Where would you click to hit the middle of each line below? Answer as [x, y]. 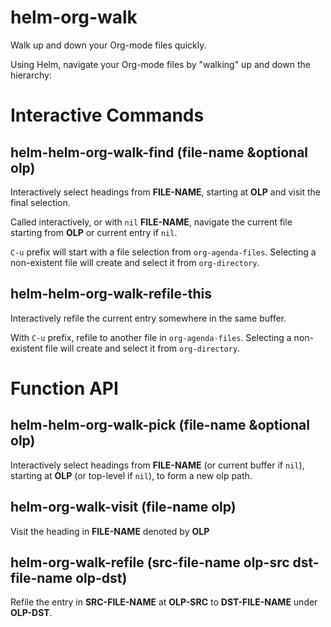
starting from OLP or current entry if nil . [94, 232]
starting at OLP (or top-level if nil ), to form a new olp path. [131, 475]
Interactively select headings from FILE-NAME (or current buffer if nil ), [157, 465]
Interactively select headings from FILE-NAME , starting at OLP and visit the [166, 192]
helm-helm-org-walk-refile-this [111, 294]
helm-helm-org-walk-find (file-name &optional [159, 152]
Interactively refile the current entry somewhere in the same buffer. [148, 318]
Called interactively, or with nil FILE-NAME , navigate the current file [151, 222]
